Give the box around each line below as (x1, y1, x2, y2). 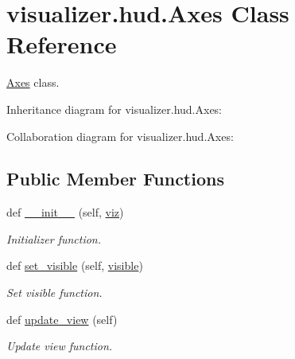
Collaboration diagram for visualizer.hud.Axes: (6, 127, 234, 144)
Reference (6, 28, 117, 60)
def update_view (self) (6, 310, 118, 327)
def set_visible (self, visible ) (6, 257, 143, 274)
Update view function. (6, 338, 113, 354)
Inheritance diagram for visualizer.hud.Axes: (6, 100, 223, 117)
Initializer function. (6, 230, 102, 247)
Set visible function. (6, 284, 103, 301)
